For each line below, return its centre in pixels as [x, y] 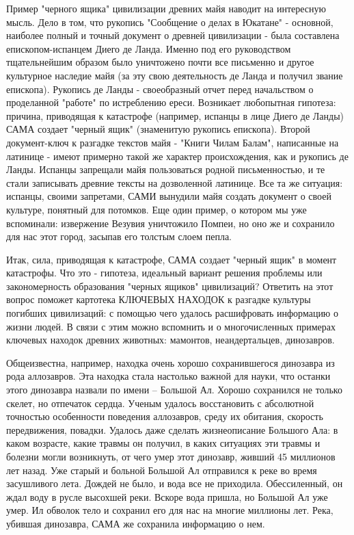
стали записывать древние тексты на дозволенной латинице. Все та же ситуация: [175, 182]
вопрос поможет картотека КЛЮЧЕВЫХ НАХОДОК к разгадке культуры [159, 299]
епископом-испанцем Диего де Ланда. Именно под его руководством [149, 48]
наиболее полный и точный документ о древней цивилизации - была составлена [173, 35]
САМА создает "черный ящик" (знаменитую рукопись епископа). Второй [158, 129]
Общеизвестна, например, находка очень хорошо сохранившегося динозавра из [171, 362]
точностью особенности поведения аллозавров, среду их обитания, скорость [165, 416]
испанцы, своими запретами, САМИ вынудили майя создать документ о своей [169, 196]
